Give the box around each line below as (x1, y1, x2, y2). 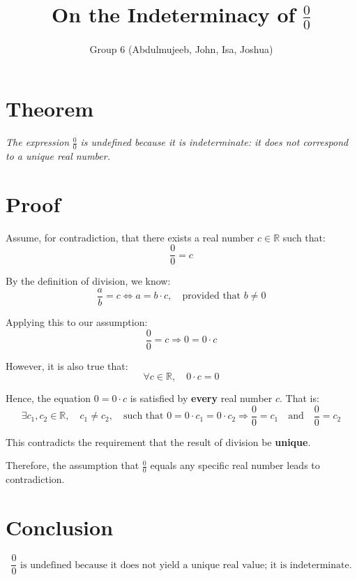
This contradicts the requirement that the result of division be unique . (6, 434, 311, 449)
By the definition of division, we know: (6, 274, 171, 288)
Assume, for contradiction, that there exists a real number (6, 230, 255, 244)
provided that (182, 291, 241, 302)
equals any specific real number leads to (150, 458, 320, 473)
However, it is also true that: (6, 358, 128, 373)
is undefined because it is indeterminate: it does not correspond (80, 135, 349, 149)
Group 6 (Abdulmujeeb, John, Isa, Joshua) (89, 41, 273, 56)
